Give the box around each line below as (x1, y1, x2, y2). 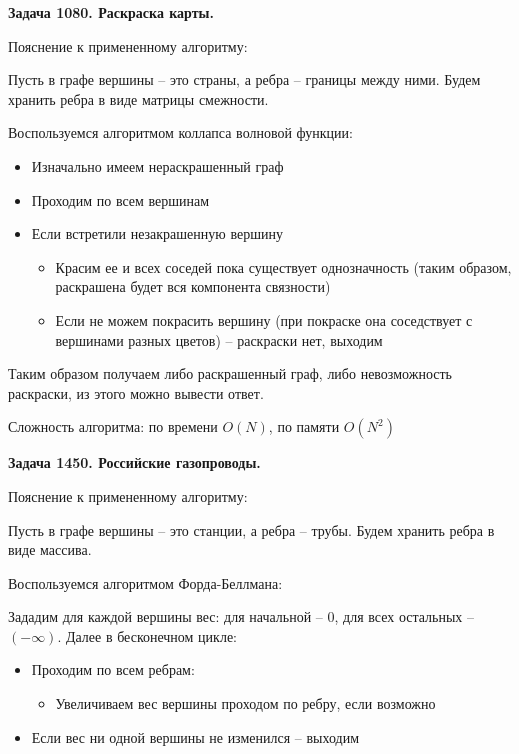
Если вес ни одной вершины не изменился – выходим (31, 726, 360, 747)
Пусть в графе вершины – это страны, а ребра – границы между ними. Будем (8, 69, 481, 90)
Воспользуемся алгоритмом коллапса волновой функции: (8, 122, 353, 143)
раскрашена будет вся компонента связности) (55, 276, 331, 297)
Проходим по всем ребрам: (31, 659, 195, 680)
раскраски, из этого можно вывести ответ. (8, 382, 264, 403)
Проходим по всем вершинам (31, 189, 210, 210)
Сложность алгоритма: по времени (8, 416, 218, 437)
